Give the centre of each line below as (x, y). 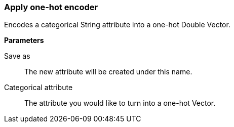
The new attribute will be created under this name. (108, 72)
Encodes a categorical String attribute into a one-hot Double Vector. (117, 25)
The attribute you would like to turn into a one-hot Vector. (120, 103)
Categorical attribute (38, 88)
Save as (17, 56)
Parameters (24, 40)
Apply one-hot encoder (51, 7)
